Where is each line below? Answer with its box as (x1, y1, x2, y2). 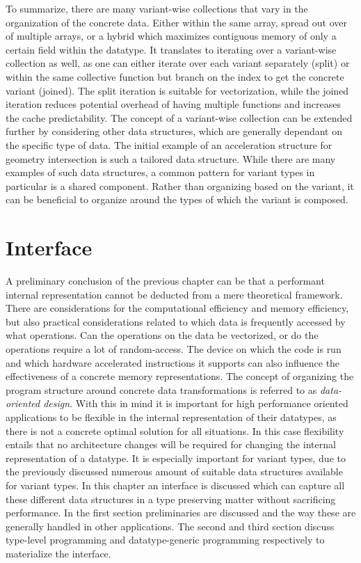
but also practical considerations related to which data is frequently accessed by (6, 314, 346, 328)
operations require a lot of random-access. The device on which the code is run (6, 342, 342, 356)
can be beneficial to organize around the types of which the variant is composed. (6, 192, 348, 207)
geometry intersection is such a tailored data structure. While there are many (6, 151, 336, 166)
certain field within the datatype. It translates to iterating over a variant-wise (6, 42, 337, 56)
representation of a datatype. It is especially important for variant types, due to (6, 450, 346, 465)
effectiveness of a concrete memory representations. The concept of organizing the (6, 369, 354, 383)
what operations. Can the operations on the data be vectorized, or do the (6, 328, 319, 342)
